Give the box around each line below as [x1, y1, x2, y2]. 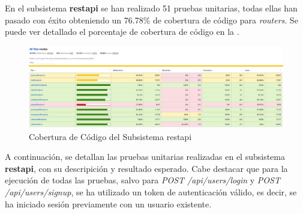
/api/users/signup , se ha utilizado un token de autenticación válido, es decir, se [5, 185, 297, 198]
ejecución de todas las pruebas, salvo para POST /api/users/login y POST [5, 174, 280, 186]
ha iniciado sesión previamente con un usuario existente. [5, 197, 212, 210]
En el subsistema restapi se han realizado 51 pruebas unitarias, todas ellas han [5, 2, 298, 14]
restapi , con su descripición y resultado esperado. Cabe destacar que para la [5, 162, 288, 174]
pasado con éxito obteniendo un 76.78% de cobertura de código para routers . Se [5, 13, 298, 26]
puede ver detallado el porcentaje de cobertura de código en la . [5, 25, 239, 38]
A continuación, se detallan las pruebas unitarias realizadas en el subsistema [5, 150, 285, 163]
